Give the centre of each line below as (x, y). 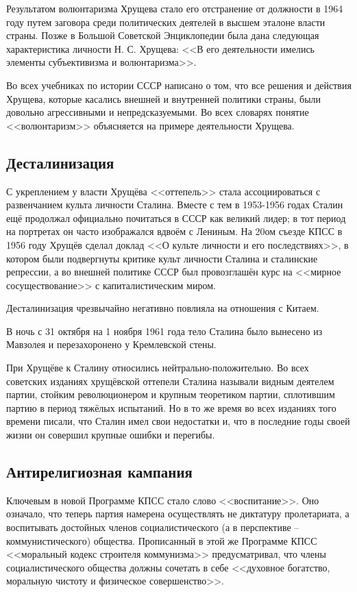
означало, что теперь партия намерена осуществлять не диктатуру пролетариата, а (178, 514)
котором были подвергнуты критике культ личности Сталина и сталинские (162, 258)
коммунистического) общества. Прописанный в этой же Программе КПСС (162, 540)
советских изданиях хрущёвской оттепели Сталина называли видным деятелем (170, 381)
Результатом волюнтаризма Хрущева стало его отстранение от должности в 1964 (175, 8)
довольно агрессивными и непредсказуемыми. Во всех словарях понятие (158, 112)
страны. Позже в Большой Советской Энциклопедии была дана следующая (163, 35)
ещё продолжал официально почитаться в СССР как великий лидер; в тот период (176, 218)
